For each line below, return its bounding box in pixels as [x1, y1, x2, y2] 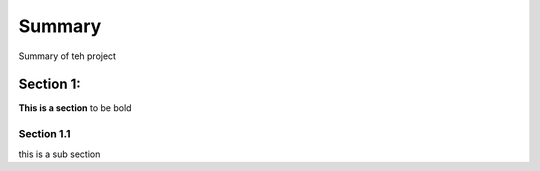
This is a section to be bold [18, 102, 132, 114]
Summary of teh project [18, 50, 117, 62]
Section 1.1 [18, 127, 71, 141]
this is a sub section [18, 148, 101, 160]
